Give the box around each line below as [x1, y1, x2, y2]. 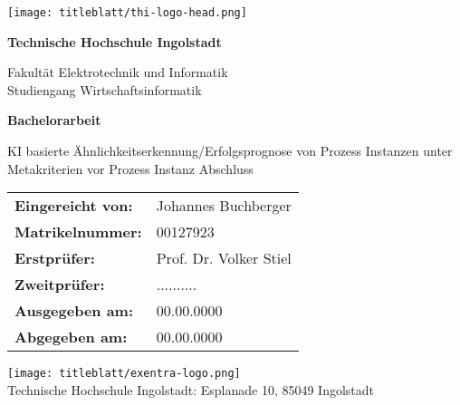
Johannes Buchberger [156, 195, 292, 217]
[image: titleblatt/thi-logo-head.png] [7, 6, 247, 19]
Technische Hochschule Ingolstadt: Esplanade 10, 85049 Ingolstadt [7, 380, 375, 399]
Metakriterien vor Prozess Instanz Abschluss [7, 159, 254, 178]
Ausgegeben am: [14, 300, 134, 322]
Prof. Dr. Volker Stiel [156, 247, 292, 269]
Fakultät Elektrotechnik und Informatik [7, 63, 228, 82]
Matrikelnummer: [14, 221, 142, 243]
